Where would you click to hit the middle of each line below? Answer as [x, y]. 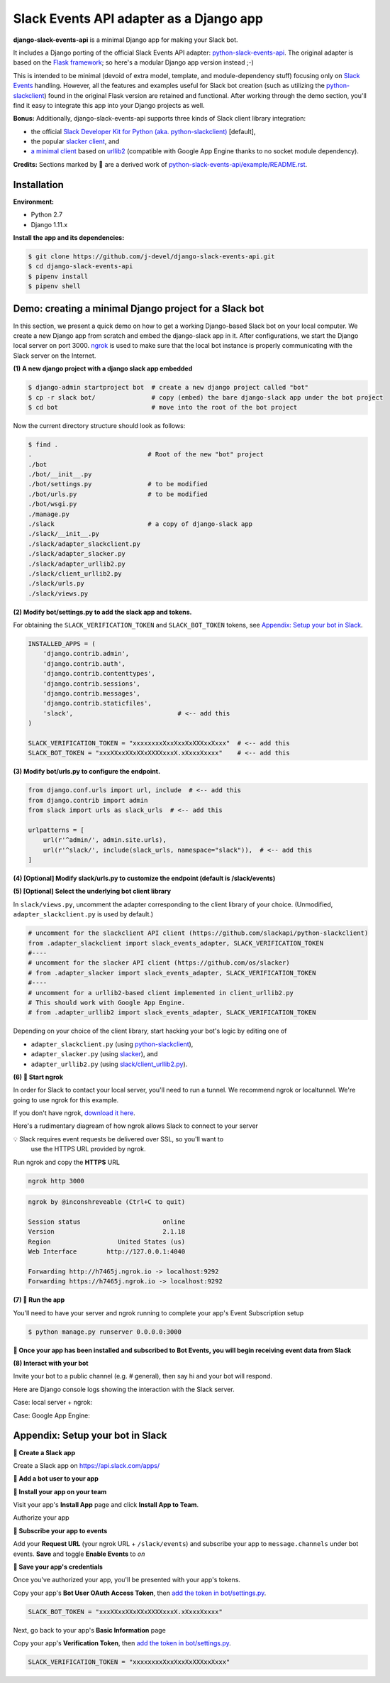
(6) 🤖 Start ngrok [38, 1077]
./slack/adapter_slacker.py [77, 554]
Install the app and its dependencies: [69, 237]
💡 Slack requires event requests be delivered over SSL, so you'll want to [118, 1139]
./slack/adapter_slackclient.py [84, 544]
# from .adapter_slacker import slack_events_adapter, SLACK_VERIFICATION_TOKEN [172, 973]
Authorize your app [41, 1518]
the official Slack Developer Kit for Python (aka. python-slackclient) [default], [143, 131]
